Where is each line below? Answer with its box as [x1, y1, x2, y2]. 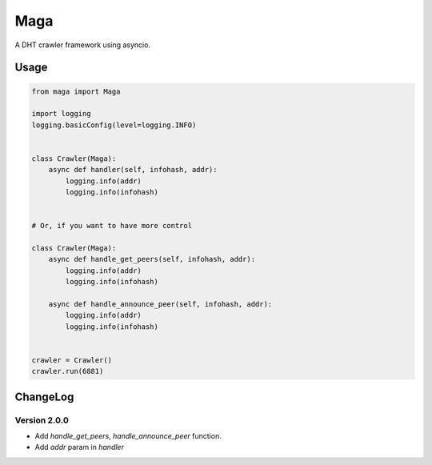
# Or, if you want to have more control [31, 221, 192, 230]
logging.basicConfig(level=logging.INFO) [31, 120, 197, 130]
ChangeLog [14, 390, 74, 403]
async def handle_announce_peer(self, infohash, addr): [48, 299, 273, 308]
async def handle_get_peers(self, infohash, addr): [48, 255, 256, 264]
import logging [31, 109, 91, 118]
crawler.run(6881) [31, 367, 104, 376]
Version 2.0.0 [14, 415, 70, 426]
